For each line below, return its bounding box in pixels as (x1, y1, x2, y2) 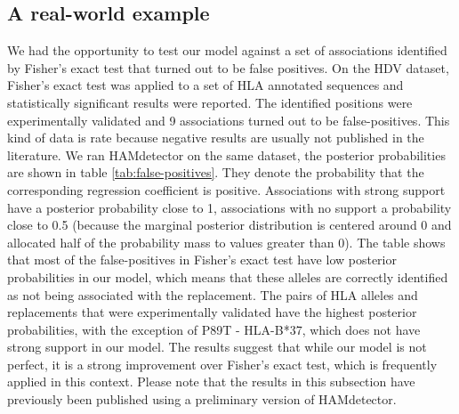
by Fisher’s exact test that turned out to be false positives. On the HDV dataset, (7, 58, 449, 77)
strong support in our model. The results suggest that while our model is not (7, 337, 427, 356)
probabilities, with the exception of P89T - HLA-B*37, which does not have (7, 320, 421, 338)
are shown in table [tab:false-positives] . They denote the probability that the (7, 163, 424, 182)
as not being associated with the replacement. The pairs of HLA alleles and (7, 285, 418, 304)
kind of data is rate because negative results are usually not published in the (7, 128, 424, 147)
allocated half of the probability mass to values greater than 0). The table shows (7, 232, 446, 251)
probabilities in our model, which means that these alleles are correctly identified (7, 267, 448, 286)
